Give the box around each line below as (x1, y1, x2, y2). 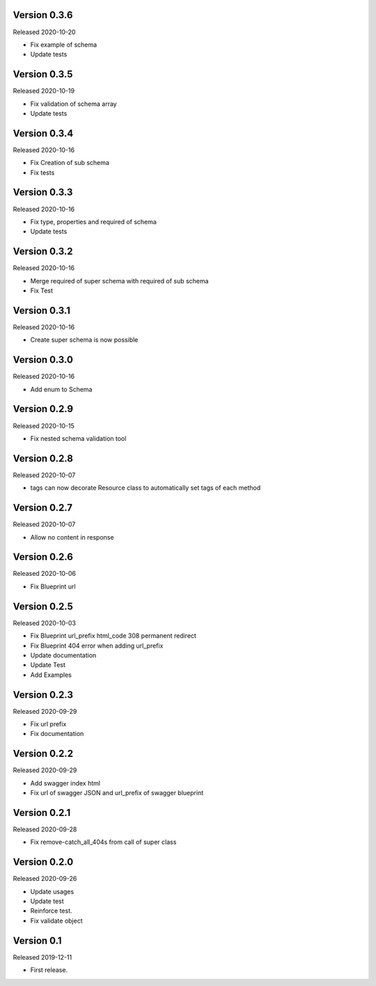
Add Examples (30, 671, 72, 679)
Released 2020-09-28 (13, 825, 77, 834)
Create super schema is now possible (30, 336, 139, 344)
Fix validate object (30, 916, 83, 925)
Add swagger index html (30, 778, 101, 787)
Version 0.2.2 (13, 748, 73, 760)
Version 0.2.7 (13, 502, 73, 514)
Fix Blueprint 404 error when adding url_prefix (30, 641, 164, 650)
